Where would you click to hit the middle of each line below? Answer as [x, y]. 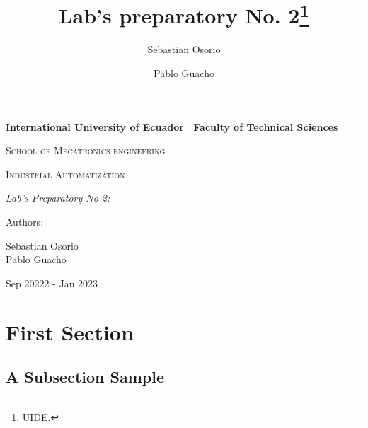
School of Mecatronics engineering [86, 150]
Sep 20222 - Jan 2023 [52, 283]
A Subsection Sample [85, 377]
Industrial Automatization [65, 174]
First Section [70, 331]
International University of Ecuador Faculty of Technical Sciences [172, 126]
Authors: [25, 222]
